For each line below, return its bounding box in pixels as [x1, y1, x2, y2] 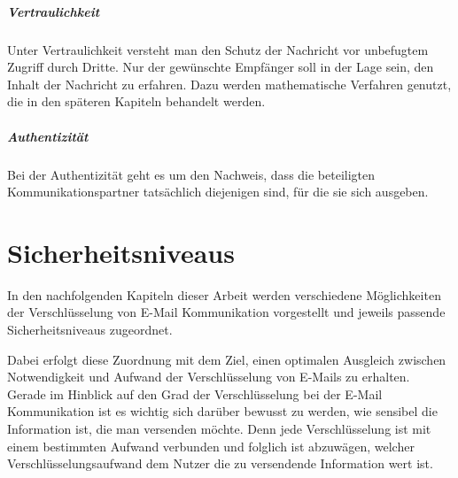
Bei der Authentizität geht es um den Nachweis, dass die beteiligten [7, 165, 376, 183]
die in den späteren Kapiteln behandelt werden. [7, 92, 266, 111]
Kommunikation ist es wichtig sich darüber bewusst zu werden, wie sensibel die [7, 402, 438, 420]
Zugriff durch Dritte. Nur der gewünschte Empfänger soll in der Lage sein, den [7, 58, 434, 76]
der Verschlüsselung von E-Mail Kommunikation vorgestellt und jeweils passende [7, 303, 446, 321]
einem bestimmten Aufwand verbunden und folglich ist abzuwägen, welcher [7, 436, 415, 455]
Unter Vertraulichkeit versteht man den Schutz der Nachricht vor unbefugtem [7, 40, 429, 58]
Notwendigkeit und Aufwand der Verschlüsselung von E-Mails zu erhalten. [7, 367, 410, 386]
